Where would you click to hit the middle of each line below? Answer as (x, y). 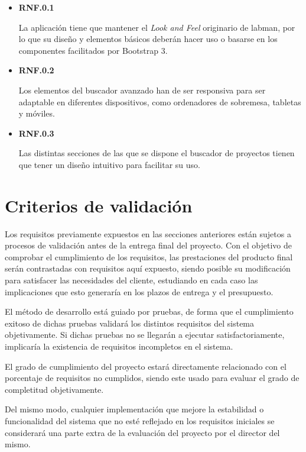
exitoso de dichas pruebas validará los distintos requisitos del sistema (130, 323)
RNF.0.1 (36, 7)
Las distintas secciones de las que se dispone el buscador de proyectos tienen (157, 153)
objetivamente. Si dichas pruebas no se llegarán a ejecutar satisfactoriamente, (145, 335)
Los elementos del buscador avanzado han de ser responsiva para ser (142, 90)
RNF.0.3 (36, 133)
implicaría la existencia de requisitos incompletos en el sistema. (119, 346)
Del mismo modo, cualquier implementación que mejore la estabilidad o (134, 409)
